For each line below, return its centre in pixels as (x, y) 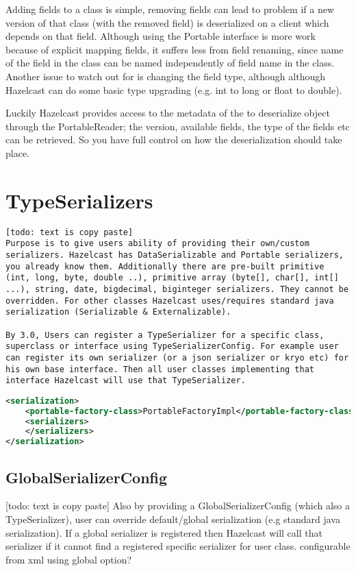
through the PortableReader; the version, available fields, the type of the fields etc (178, 126)
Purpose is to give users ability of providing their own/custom (157, 244)
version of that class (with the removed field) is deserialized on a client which (167, 22)
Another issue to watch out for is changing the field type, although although (166, 76)
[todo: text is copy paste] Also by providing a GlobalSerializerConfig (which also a (178, 506)
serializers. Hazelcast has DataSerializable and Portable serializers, (175, 255)
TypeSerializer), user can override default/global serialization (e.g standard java (173, 519)
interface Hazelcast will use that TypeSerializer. (126, 381)
